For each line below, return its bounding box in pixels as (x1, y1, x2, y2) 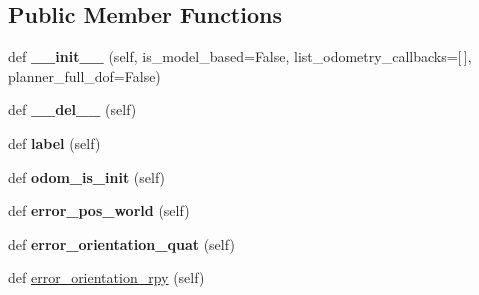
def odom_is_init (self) (8, 166, 166, 187)
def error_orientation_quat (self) (8, 233, 235, 254)
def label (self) (8, 132, 101, 153)
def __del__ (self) (8, 99, 137, 120)
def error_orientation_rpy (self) (8, 267, 205, 288)
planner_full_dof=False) (8, 65, 161, 86)
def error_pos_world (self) (8, 200, 190, 221)
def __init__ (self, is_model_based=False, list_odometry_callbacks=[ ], (8, 46, 472, 67)
